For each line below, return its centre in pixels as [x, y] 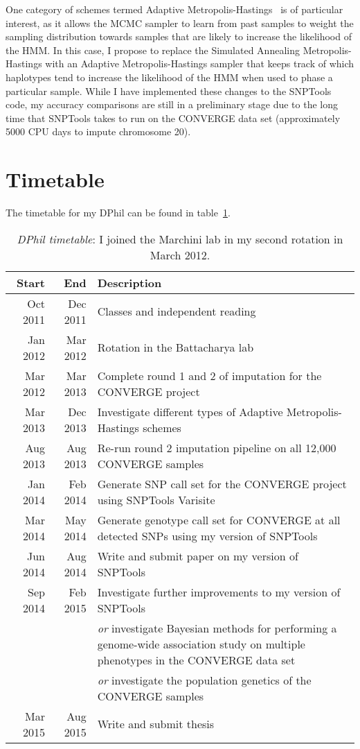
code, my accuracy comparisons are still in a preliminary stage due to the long [172, 104]
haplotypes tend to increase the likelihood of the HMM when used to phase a [169, 77]
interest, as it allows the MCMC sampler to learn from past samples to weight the [180, 23]
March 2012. [180, 255]
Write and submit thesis [156, 724]
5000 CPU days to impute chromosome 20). [98, 131]
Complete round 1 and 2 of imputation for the [209, 375]
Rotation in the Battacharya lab [175, 347]
